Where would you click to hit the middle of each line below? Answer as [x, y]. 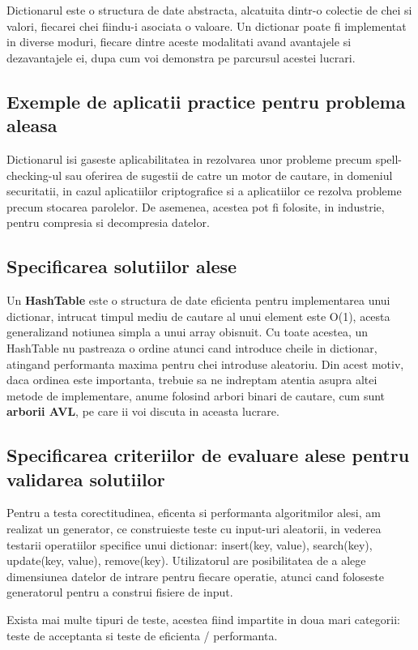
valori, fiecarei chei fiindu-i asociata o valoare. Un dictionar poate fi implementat [207, 26]
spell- [389, 158]
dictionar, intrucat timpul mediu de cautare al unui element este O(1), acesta [198, 316]
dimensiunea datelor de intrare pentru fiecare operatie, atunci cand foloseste [195, 576]
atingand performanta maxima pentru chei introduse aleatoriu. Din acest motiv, [205, 363]
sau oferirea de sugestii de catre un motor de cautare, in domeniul [229, 175]
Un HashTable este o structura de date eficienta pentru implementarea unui [198, 300]
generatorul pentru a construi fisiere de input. [120, 592]
